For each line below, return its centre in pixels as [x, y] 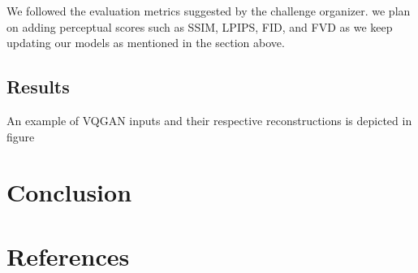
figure [21, 136]
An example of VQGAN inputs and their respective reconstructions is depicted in [209, 120]
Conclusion [69, 192]
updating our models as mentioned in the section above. [146, 43]
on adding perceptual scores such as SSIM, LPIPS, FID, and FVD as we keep [200, 26]
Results [38, 87]
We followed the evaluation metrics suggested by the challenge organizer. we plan [209, 11]
